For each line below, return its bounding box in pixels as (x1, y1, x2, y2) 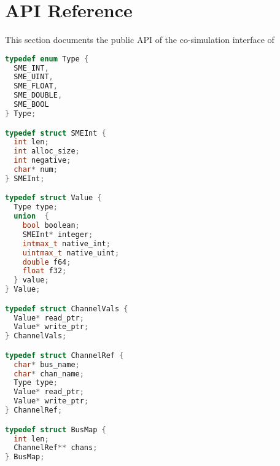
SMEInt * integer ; (22, 230, 93, 239)
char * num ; (14, 165, 58, 174)
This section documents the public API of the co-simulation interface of (5, 33, 274, 46)
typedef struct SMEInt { (5, 128, 106, 138)
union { (14, 212, 49, 221)
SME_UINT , (14, 72, 53, 82)
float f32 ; (22, 266, 67, 276)
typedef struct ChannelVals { (5, 304, 128, 313)
